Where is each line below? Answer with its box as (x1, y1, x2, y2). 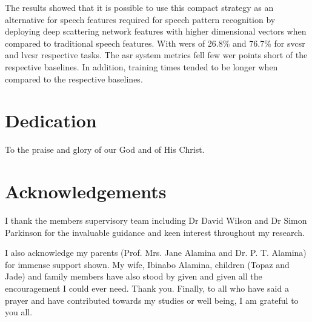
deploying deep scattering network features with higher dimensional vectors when (5, 25, 307, 38)
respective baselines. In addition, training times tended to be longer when (5, 60, 278, 73)
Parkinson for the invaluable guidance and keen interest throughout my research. (5, 226, 305, 238)
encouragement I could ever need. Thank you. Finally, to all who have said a (5, 281, 289, 294)
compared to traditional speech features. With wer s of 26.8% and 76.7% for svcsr (5, 36, 305, 49)
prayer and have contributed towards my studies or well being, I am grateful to (5, 293, 299, 306)
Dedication (5, 108, 97, 133)
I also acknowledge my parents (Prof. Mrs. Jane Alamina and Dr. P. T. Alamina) (5, 246, 307, 259)
